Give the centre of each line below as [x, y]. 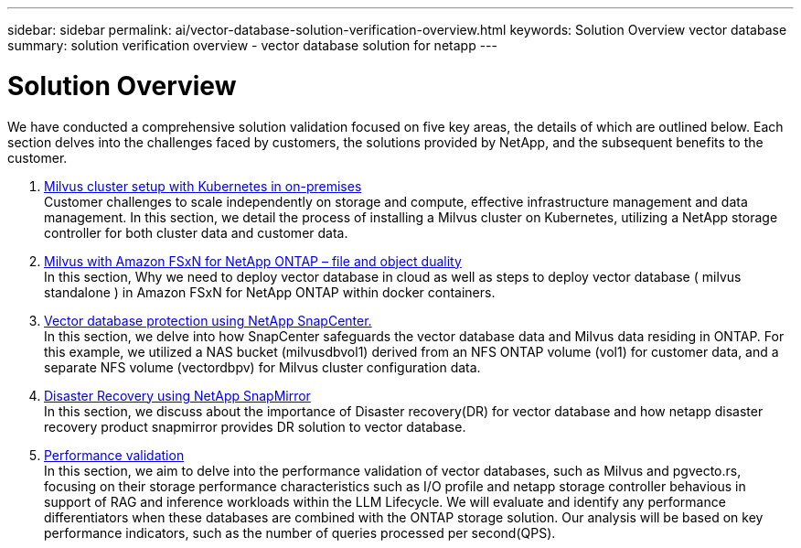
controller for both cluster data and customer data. [196, 232]
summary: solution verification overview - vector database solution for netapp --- [252, 45]
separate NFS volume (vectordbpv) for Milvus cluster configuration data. [262, 367]
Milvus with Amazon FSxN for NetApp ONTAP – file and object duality [253, 261]
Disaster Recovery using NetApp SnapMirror [177, 395]
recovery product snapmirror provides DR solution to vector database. [255, 426]
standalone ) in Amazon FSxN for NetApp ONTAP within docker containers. [270, 292]
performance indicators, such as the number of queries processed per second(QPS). [300, 532]
